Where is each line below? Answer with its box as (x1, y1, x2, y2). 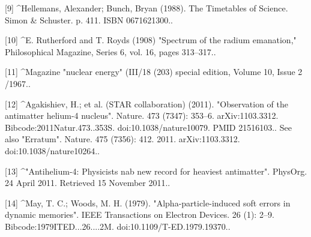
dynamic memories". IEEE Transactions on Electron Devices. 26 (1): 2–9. (5, 208, 274, 221)
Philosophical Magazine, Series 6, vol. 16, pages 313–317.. (5, 45, 216, 58)
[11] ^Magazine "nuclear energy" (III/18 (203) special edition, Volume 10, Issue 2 (5, 65, 303, 78)
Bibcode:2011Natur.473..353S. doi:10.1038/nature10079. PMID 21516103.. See (5, 121, 292, 133)
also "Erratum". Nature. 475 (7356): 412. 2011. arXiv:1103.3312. (5, 133, 240, 145)
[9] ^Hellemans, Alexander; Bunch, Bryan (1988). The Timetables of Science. (5, 2, 288, 14)
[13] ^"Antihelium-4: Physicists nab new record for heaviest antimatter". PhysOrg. (5, 164, 307, 177)
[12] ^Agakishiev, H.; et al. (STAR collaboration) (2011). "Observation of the (5, 97, 288, 110)
